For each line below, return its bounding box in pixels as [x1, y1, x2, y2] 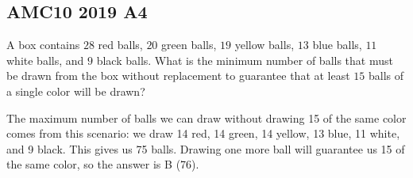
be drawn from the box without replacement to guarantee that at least [6, 67, 350, 84]
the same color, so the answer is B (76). [6, 156, 199, 172]
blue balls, [312, 36, 362, 53]
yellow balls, [234, 36, 295, 53]
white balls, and [6, 51, 84, 68]
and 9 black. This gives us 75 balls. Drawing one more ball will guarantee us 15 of [6, 140, 405, 157]
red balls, [98, 36, 143, 53]
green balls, [161, 36, 217, 53]
